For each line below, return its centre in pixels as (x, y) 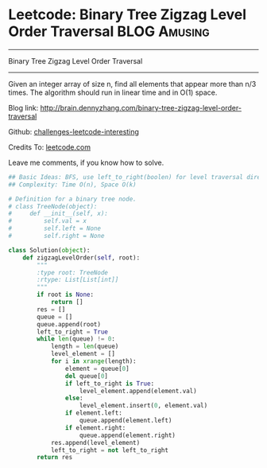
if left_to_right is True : (110, 384)
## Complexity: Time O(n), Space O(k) (72, 185)
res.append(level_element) (95, 443)
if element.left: (94, 413)
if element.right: (95, 427)
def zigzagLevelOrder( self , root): (81, 257)
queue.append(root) (69, 324)
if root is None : (65, 295)
